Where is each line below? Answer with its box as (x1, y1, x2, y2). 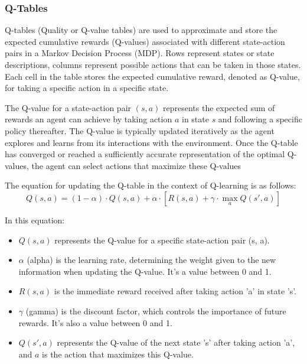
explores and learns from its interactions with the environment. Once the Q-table (5, 136, 298, 148)
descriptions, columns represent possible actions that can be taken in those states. (5, 58, 301, 70)
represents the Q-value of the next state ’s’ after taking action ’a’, (57, 336, 295, 349)
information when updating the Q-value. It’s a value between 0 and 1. (18, 265, 272, 277)
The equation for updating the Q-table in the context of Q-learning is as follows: (5, 179, 296, 191)
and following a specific (218, 113, 302, 125)
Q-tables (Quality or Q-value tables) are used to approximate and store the (5, 24, 277, 36)
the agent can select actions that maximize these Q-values (31, 159, 241, 171)
